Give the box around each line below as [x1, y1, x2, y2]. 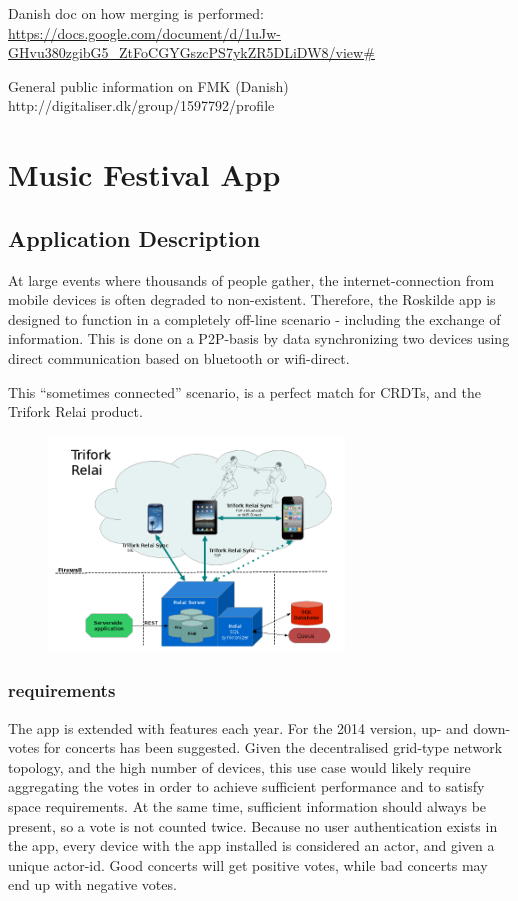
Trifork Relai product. [8, 401, 143, 422]
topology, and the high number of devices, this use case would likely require [8, 756, 471, 777]
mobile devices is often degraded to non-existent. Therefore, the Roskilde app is [8, 289, 496, 310]
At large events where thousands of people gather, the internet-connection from [8, 269, 495, 290]
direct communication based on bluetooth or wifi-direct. [8, 347, 350, 368]
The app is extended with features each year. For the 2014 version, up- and [8, 717, 469, 738]
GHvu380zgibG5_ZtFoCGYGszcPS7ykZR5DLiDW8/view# [8, 42, 375, 63]
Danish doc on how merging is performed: [8, 3, 264, 23]
